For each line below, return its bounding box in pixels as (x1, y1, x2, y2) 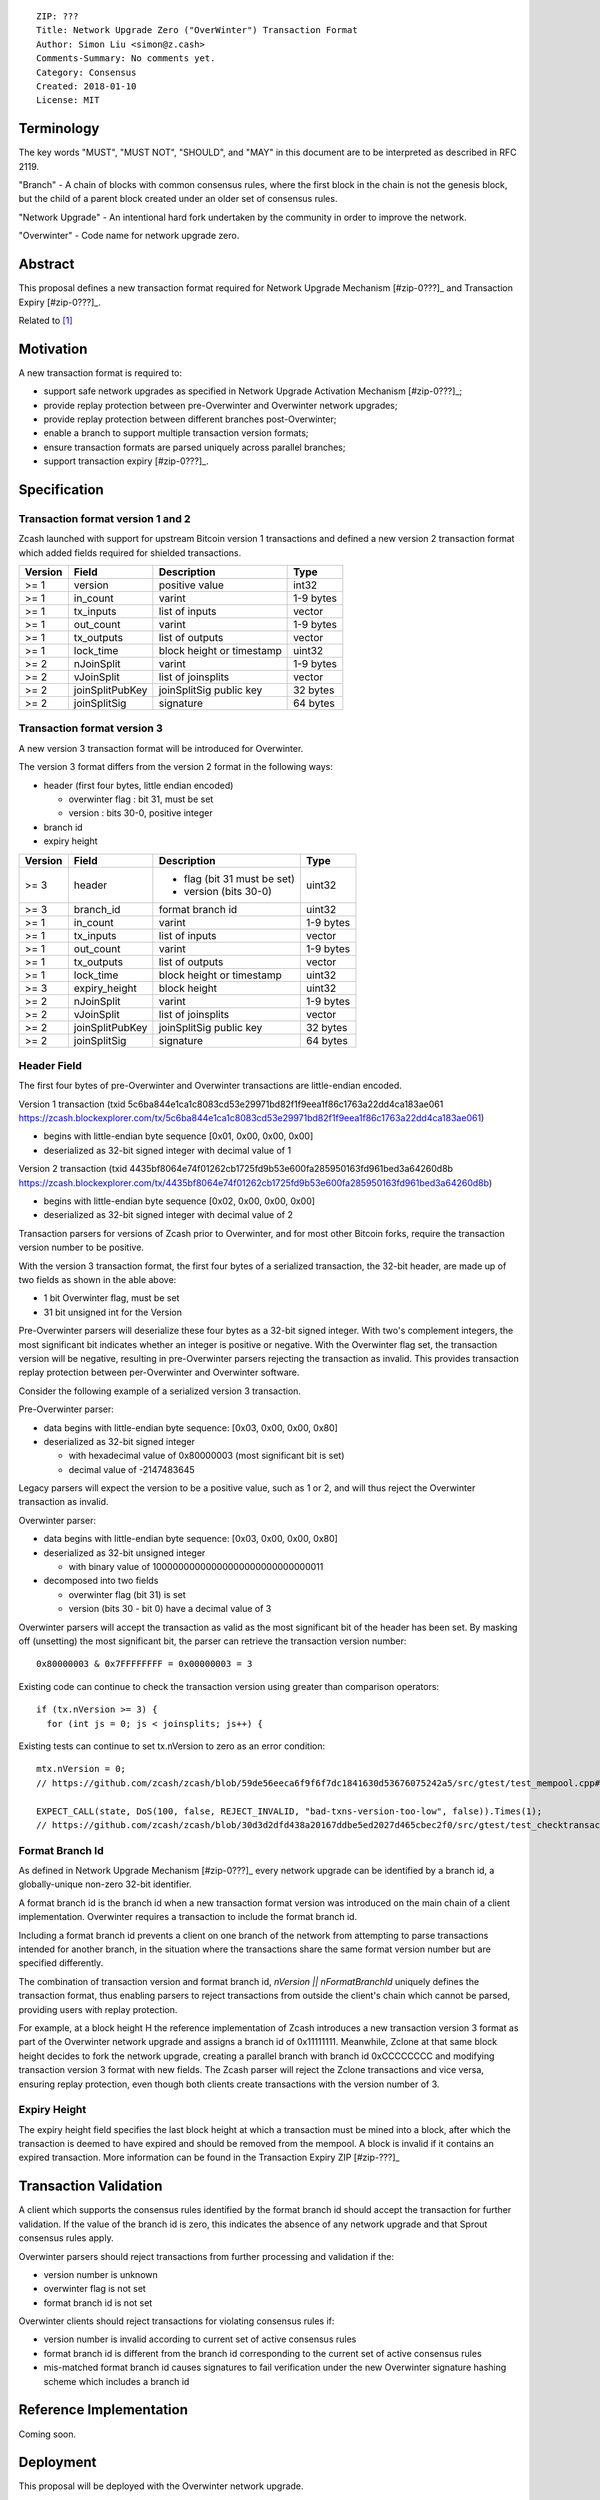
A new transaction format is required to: (18, 366, 183, 379)
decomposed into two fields (43, 1575, 159, 1587)
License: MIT (36, 95, 100, 106)
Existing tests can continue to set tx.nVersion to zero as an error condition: (18, 1740, 325, 1752)
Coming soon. (18, 2428, 77, 2440)
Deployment (18, 2454, 97, 2471)
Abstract (18, 256, 75, 273)
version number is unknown (43, 2268, 159, 2280)
